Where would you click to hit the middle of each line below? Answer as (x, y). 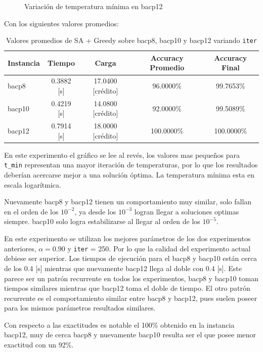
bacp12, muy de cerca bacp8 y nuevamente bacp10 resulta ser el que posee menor (130, 335)
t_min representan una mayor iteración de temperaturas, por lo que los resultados (131, 165)
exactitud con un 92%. (39, 345)
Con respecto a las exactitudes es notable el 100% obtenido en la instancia (119, 324)
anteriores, (20, 248)
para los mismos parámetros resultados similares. (80, 308)
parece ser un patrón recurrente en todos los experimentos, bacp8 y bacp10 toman (131, 278)
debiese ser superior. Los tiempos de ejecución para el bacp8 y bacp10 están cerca (131, 258)
